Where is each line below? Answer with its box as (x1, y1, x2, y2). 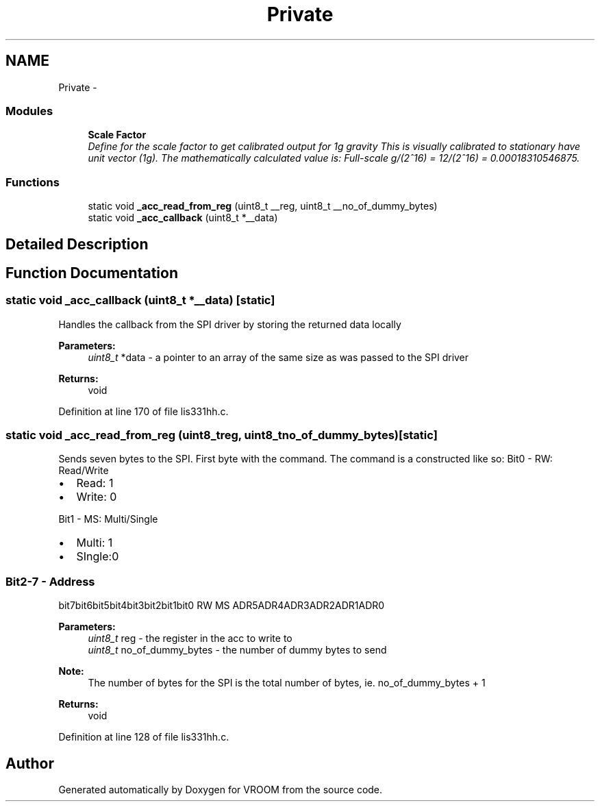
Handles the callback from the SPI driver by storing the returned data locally (58, 318, 401, 330)
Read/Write (58, 464, 109, 477)
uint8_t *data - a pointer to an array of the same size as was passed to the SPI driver (88, 351, 469, 363)
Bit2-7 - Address (5, 574, 95, 588)
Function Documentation (5, 264, 178, 282)
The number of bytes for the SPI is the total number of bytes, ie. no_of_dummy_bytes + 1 (88, 677, 486, 689)
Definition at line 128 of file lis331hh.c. (58, 731, 229, 743)
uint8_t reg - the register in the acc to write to (88, 632, 292, 645)
